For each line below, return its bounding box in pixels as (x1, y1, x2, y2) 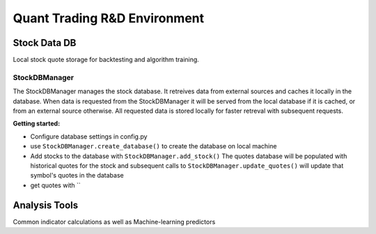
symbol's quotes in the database (30, 171, 125, 180)
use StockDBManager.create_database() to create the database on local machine (30, 142, 277, 150)
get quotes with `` (30, 181, 81, 189)
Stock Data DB (13, 37, 77, 49)
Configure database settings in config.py (30, 132, 148, 141)
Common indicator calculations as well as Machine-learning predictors (13, 217, 216, 226)
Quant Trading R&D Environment (13, 10, 205, 26)
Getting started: (13, 119, 61, 128)
